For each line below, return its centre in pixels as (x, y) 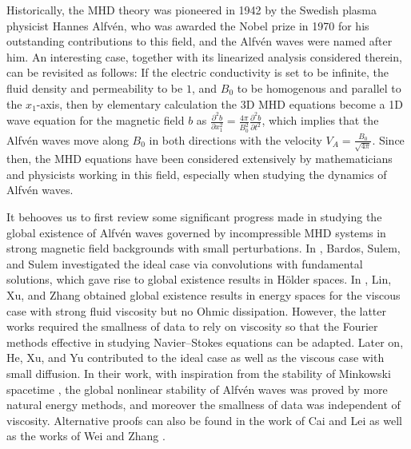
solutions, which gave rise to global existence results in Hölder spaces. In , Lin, (199, 279)
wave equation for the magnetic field (96, 120)
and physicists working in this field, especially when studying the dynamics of (197, 174)
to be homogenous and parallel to (319, 87)
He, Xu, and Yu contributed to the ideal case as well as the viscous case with (196, 358)
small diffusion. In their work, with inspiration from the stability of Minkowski (199, 373)
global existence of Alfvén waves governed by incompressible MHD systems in (196, 232)
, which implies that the (320, 120)
